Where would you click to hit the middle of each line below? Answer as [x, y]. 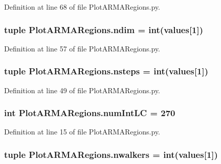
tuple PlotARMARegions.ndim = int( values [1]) [104, 29]
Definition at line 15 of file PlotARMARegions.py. [82, 132]
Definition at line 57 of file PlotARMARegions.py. [82, 48]
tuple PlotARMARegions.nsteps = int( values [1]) [106, 71]
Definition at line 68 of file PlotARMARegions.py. [82, 7]
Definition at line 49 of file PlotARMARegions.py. [82, 90]
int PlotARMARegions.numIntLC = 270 [90, 113]
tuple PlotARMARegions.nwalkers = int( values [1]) [111, 154]
